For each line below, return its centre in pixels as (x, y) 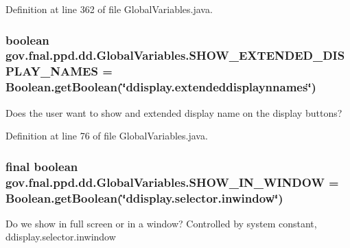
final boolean (42, 166)
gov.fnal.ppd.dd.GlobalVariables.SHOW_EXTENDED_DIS (175, 55)
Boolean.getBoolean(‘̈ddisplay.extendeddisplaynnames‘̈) (161, 87)
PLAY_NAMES (52, 71)
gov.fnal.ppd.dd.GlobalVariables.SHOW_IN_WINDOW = (172, 182)
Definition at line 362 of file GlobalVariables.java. (109, 9)
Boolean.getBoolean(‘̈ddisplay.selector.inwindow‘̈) (144, 198)
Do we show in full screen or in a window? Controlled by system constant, (161, 223)
